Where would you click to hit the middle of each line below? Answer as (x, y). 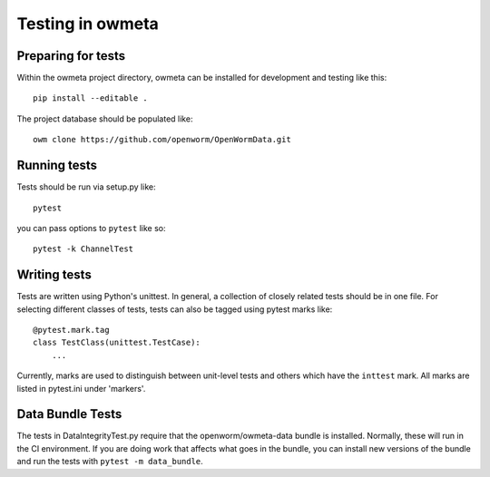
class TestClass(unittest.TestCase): (117, 343)
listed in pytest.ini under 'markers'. (81, 388)
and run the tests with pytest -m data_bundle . (110, 462)
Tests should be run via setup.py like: (86, 187)
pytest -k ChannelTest (83, 249)
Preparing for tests (71, 56)
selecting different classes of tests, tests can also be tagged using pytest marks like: (175, 309)
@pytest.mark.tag (71, 330)
